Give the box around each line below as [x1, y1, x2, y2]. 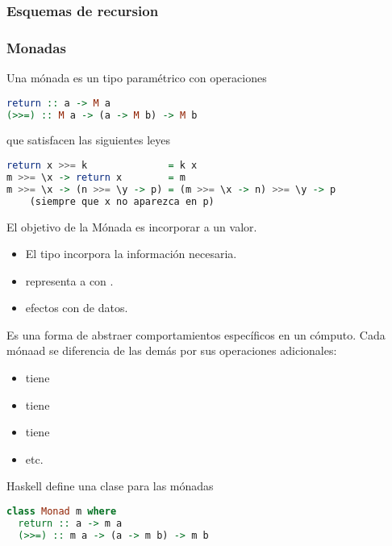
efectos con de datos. [25, 299, 128, 316]
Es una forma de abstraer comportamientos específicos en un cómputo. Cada [6, 326, 386, 343]
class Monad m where [6, 506, 117, 518]
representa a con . [25, 272, 114, 289]
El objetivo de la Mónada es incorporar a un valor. [6, 218, 257, 235]
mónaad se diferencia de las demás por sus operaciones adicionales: [6, 342, 337, 359]
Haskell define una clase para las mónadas [6, 477, 214, 494]
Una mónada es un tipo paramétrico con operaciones [6, 69, 267, 86]
